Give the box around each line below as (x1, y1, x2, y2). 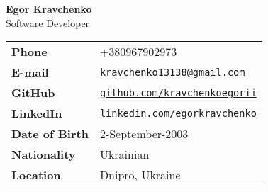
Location (11, 166, 61, 183)
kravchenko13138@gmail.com (99, 66, 245, 78)
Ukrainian (99, 146, 150, 163)
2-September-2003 (99, 125, 189, 142)
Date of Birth (11, 125, 89, 142)
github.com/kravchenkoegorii (99, 86, 257, 98)
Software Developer (6, 15, 90, 30)
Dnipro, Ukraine (99, 166, 181, 183)
